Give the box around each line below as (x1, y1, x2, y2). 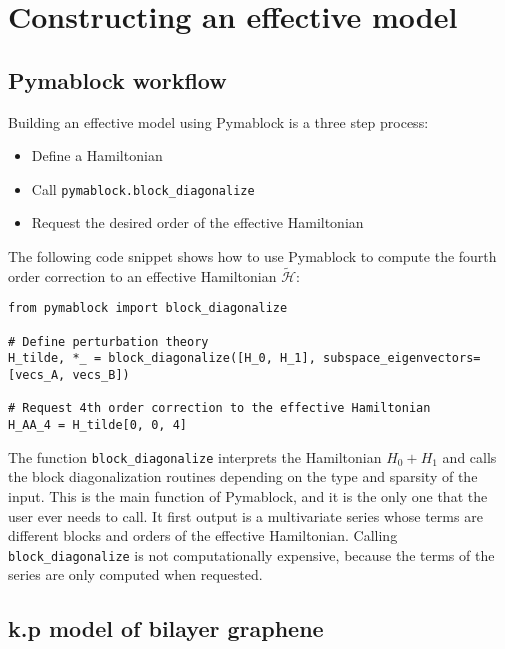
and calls (442, 446, 497, 467)
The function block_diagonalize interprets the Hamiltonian (8, 446, 382, 467)
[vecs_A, (8, 368, 66, 383)
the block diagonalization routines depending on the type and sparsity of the (8, 466, 478, 487)
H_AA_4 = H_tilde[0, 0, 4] (8, 418, 187, 433)
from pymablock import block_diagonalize (8, 301, 288, 316)
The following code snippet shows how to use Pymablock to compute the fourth (8, 246, 497, 267)
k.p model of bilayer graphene (8, 613, 324, 644)
